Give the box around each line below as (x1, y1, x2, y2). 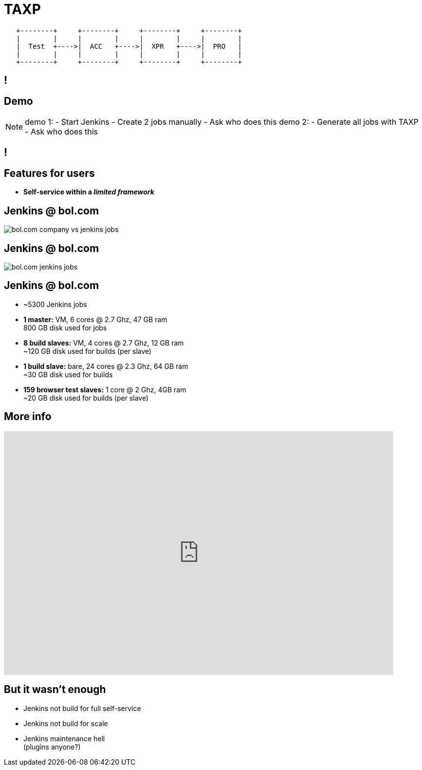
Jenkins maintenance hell (23, 734, 105, 743)
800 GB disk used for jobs (23, 323, 107, 332)
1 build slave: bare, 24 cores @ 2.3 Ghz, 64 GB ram (23, 362, 188, 370)
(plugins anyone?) (23, 742, 81, 751)
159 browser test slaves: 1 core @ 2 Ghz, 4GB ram (23, 385, 186, 394)
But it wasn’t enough (4, 683, 106, 696)
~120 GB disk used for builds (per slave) (23, 346, 152, 355)
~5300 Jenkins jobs (23, 300, 87, 308)
